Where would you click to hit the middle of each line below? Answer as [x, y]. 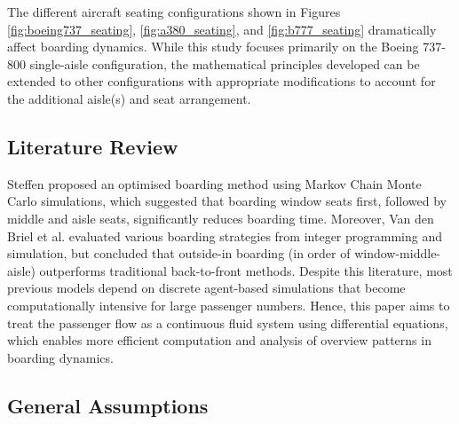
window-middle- [398, 253]
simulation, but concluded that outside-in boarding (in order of [179, 253]
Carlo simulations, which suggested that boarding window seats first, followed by [227, 201]
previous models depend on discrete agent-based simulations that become [206, 288]
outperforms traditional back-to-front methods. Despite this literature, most [246, 270]
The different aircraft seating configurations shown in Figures [174, 12]
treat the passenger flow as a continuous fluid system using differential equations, [228, 322]
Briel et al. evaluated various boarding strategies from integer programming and [225, 236]
